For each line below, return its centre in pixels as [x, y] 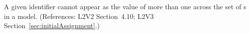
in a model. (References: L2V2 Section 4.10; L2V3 [79, 16]
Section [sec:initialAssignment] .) [52, 25]
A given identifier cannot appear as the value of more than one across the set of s [125, 6]
